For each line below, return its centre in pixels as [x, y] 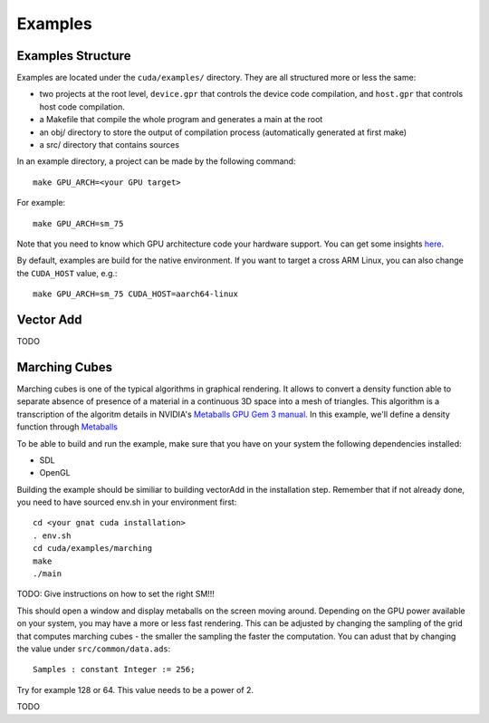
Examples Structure [74, 56]
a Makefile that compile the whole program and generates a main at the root [181, 120]
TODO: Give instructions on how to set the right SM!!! [115, 594]
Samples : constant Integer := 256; [114, 670]
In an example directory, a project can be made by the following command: [156, 161]
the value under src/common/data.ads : [94, 649]
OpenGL [55, 473]
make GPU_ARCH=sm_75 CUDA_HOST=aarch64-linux [136, 294]
